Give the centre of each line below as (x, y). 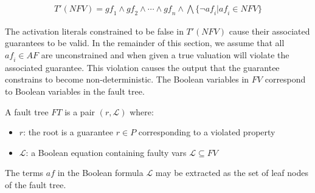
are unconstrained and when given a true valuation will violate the (165, 55)
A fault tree (27, 111)
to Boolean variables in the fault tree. (75, 91)
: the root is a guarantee (68, 132)
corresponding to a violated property (207, 132)
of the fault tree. (36, 184)
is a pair (80, 111)
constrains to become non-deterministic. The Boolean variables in (127, 79)
